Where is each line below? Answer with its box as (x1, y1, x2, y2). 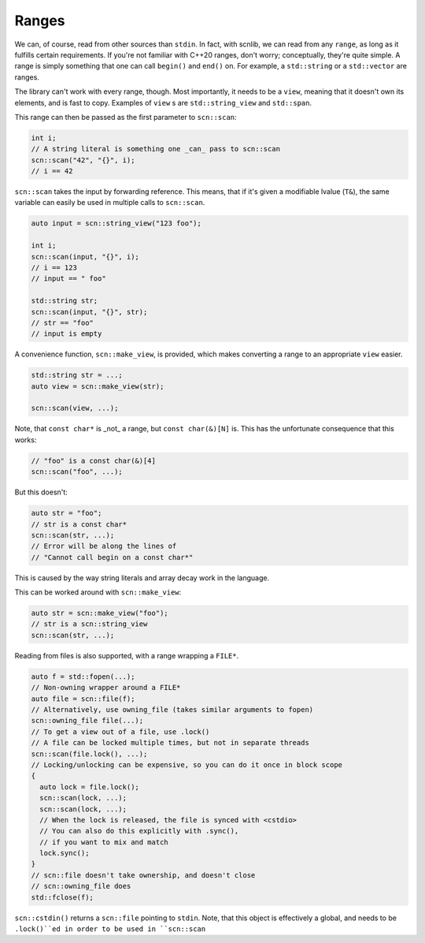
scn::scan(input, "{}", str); (31, 307, 148, 316)
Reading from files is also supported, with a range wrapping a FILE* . (14, 650, 239, 660)
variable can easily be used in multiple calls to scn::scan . (14, 198, 205, 207)
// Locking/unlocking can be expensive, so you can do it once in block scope (31, 760, 342, 769)
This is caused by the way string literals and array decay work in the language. (14, 572, 270, 583)
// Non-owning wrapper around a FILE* (31, 683, 181, 692)
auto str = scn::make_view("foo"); (31, 609, 168, 618)
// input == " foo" (31, 274, 106, 283)
